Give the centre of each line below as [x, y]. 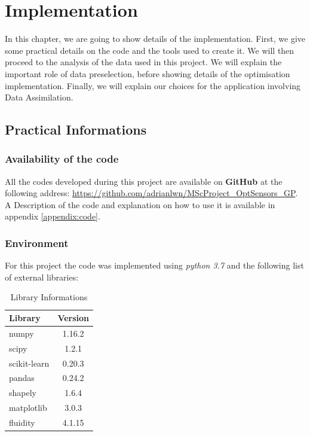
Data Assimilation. [39, 97]
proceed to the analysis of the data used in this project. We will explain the [143, 62]
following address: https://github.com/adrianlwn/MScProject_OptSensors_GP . [151, 193]
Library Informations [49, 297]
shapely [23, 393]
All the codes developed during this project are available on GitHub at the [144, 181]
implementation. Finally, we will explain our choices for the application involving [153, 85]
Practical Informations [76, 129]
